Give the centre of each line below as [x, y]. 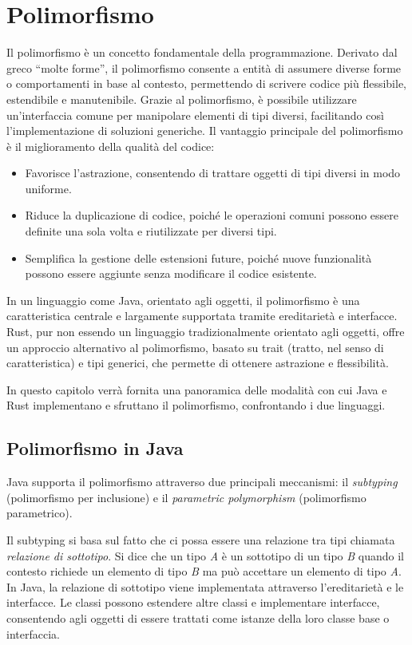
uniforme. [48, 188]
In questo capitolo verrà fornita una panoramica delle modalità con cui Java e [197, 389]
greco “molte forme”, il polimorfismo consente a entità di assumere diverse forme [204, 67]
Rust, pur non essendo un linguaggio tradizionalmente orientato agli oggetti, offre [206, 332]
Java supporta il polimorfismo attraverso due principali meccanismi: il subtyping [202, 482]
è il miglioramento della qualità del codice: [111, 146]
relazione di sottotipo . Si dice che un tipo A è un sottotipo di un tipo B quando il [206, 555]
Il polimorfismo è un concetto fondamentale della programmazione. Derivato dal [202, 52]
